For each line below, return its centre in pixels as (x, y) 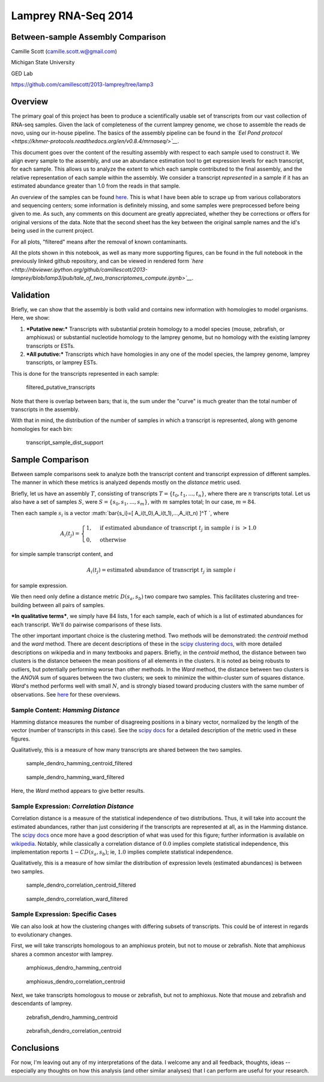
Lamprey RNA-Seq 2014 (72, 16)
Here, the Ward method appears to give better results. (78, 791)
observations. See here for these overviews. (66, 694)
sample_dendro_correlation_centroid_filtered (81, 885)
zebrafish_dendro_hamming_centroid (72, 1017)
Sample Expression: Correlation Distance (73, 807)
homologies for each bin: (42, 429)
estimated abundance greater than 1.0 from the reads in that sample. (96, 186)
